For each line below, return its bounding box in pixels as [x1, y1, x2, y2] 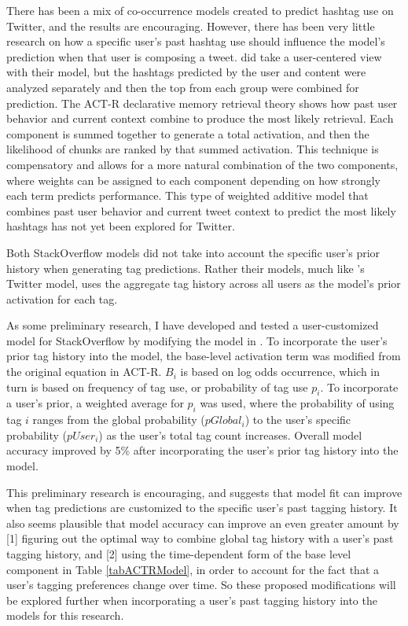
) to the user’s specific [244, 411, 351, 428]
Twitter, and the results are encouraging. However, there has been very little [6, 17, 375, 34]
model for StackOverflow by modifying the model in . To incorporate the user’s [6, 332, 388, 348]
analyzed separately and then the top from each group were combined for [6, 79, 359, 95]
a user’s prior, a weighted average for [6, 395, 184, 411]
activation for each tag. [6, 290, 118, 307]
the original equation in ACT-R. [6, 363, 162, 380]
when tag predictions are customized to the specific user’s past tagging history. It [6, 499, 398, 516]
